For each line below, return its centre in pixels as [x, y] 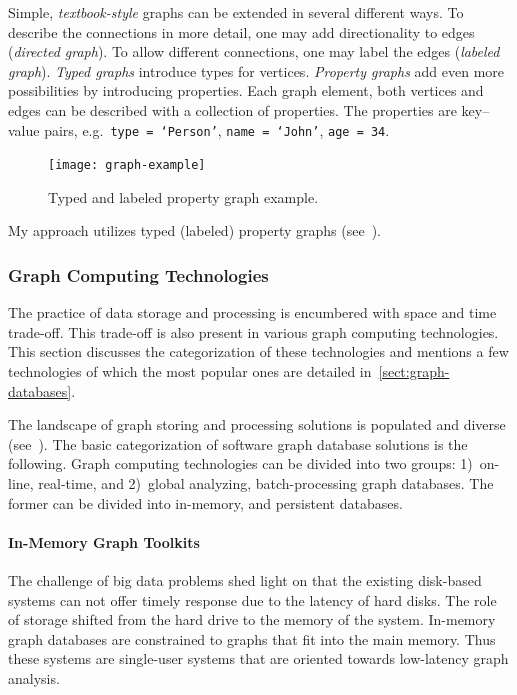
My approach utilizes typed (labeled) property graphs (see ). [194, 230]
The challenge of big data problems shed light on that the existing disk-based [245, 580]
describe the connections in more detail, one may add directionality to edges [241, 31]
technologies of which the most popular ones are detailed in [190, 371]
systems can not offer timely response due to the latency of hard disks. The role [252, 599]
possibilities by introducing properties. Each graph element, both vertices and [246, 90]
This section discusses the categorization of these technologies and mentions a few [258, 351]
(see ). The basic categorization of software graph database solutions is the [238, 443]
